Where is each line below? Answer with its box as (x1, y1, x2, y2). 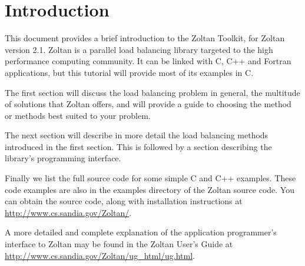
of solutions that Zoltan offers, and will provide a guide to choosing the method (5, 98, 291, 110)
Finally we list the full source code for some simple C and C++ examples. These (5, 172, 296, 184)
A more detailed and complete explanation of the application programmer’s (5, 226, 277, 238)
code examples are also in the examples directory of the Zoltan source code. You (5, 183, 294, 195)
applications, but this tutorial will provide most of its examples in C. (5, 66, 254, 78)
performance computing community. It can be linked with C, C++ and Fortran (5, 55, 291, 67)
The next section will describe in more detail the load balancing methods (5, 129, 268, 141)
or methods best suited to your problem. (5, 109, 151, 121)
